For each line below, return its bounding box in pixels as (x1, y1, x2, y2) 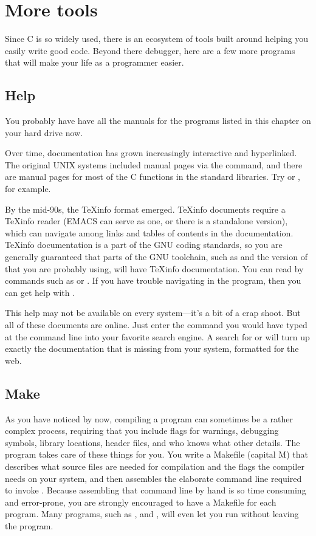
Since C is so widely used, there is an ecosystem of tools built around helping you (5, 32, 309, 45)
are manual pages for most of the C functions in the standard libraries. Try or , (5, 170, 301, 183)
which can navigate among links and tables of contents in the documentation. (5, 226, 294, 239)
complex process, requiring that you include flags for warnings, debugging (5, 424, 279, 437)
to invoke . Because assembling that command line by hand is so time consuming (5, 484, 306, 496)
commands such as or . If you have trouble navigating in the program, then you (5, 274, 301, 287)
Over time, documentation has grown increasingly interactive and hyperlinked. (5, 146, 297, 159)
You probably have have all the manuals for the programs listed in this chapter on (5, 114, 311, 127)
